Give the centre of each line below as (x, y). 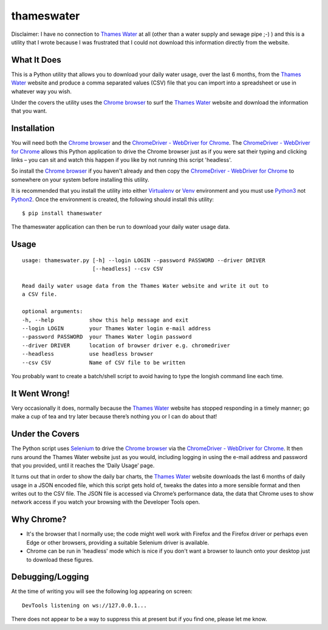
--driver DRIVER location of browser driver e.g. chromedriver (126, 345)
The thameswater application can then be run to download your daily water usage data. (121, 227)
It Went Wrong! (40, 393)
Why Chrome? (39, 520)
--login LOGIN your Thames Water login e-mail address (117, 328)
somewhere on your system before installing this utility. (80, 179)
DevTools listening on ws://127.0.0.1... (84, 605)
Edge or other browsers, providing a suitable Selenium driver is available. (118, 542)
